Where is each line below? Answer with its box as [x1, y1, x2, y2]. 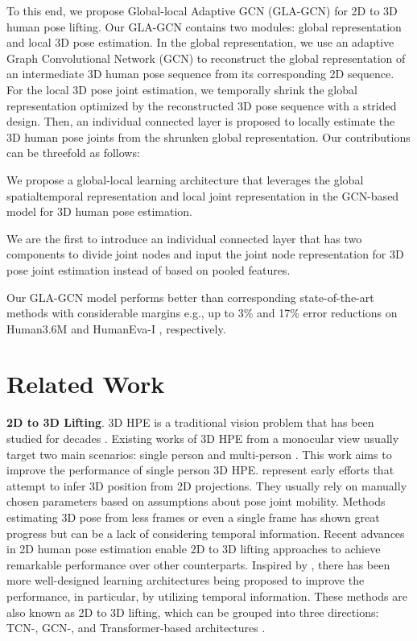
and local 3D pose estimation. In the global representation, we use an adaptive [6, 34, 394, 51]
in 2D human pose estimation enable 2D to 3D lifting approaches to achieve [6, 540, 381, 557]
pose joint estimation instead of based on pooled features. [6, 261, 291, 278]
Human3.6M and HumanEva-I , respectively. [6, 320, 226, 337]
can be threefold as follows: [6, 144, 140, 161]
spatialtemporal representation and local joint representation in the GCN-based [6, 187, 399, 204]
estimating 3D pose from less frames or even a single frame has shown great [6, 508, 380, 525]
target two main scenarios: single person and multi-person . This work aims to [6, 445, 392, 462]
